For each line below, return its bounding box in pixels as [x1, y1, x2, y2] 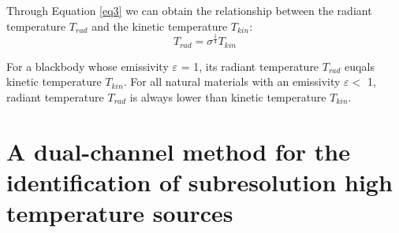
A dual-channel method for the [6, 135, 350, 167]
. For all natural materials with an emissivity [123, 73, 341, 90]
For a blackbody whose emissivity [6, 57, 169, 74]
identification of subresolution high [6, 165, 393, 198]
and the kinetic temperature [91, 17, 228, 34]
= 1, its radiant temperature [181, 57, 319, 74]
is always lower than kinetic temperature [129, 88, 326, 105]
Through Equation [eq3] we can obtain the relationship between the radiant [6, 2, 372, 18]
